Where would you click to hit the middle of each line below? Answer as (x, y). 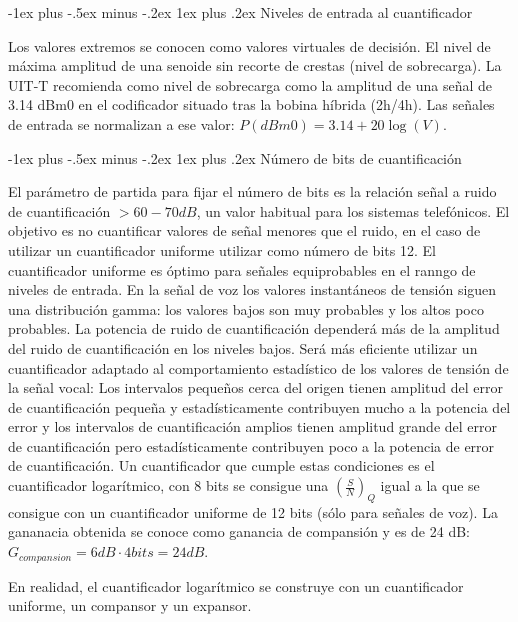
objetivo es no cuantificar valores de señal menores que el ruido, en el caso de (244, 230)
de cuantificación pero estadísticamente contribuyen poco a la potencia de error (251, 445)
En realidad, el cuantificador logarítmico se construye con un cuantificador (236, 585)
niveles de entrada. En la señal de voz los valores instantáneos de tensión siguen (252, 289)
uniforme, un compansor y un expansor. (130, 605)
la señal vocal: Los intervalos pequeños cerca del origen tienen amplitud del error (255, 387)
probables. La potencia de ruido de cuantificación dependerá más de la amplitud (254, 328)
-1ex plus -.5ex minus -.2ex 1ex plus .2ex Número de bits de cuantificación (235, 157)
